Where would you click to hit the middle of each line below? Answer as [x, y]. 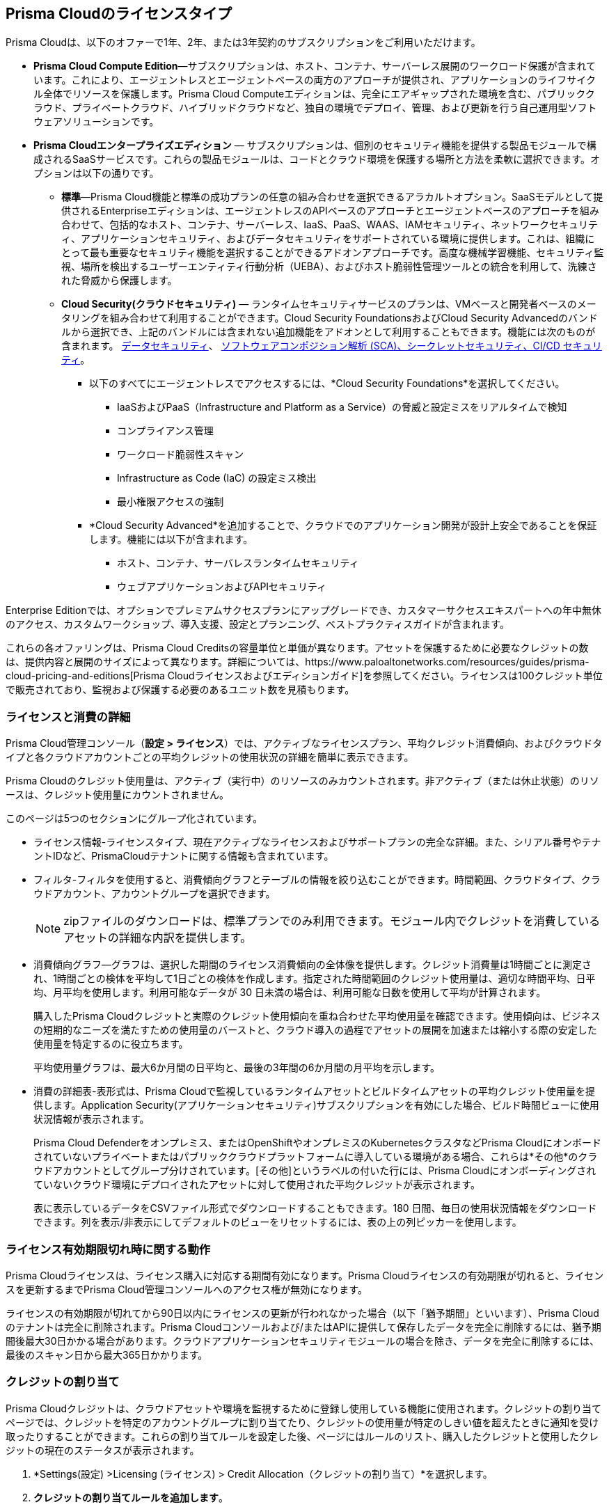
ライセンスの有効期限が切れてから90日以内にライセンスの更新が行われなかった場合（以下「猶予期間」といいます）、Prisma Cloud [302, 1313]
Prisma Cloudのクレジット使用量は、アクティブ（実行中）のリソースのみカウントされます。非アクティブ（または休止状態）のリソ [302, 781]
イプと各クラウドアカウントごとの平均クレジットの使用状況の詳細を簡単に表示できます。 [210, 757]
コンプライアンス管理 [165, 431]
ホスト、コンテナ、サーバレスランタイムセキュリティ [238, 563]
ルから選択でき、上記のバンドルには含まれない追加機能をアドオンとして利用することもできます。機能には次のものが [329, 332]
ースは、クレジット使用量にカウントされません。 [117, 795]
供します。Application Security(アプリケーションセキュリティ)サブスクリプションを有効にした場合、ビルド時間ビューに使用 [316, 1105]
